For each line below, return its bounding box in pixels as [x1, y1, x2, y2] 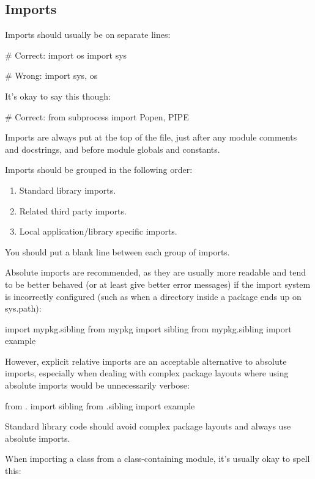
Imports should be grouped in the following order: [5, 163, 193, 176]
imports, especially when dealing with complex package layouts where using [5, 367, 289, 379]
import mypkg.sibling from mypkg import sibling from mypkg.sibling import [5, 322, 292, 335]
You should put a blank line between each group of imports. [5, 245, 230, 258]
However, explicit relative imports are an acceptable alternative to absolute [5, 354, 287, 367]
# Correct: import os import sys [5, 48, 127, 61]
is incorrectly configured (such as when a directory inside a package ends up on [5, 290, 302, 302]
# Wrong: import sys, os [5, 69, 98, 82]
